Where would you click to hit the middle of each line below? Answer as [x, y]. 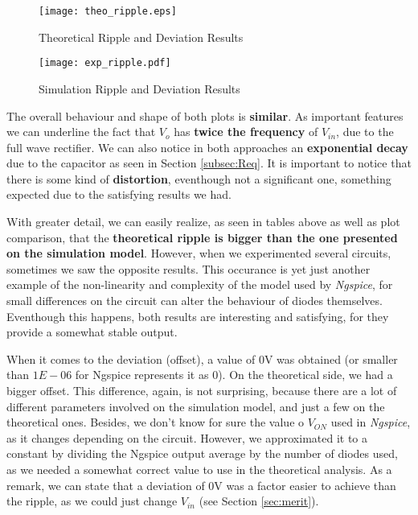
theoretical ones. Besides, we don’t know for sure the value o [156, 422]
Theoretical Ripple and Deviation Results [141, 37]
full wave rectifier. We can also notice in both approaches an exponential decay [207, 147]
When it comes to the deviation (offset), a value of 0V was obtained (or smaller [202, 358]
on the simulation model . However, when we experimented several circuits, [199, 253]
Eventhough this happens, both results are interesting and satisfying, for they [198, 316]
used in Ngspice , [371, 422]
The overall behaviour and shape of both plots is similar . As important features [205, 115]
